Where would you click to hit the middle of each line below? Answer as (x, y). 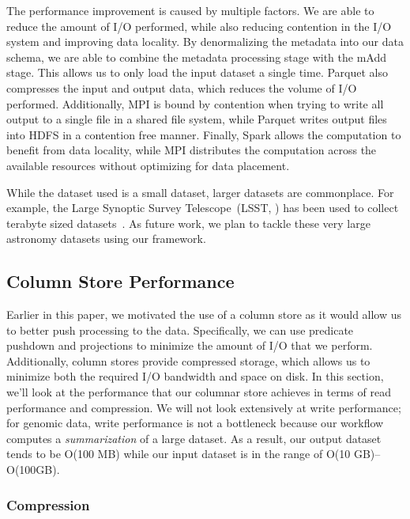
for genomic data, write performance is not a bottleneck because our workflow (195, 423)
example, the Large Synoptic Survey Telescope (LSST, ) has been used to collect (203, 208)
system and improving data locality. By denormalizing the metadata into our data (205, 42)
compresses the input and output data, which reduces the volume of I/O (182, 87)
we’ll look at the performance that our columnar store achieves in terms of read (199, 392)
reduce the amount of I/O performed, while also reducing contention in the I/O (199, 26)
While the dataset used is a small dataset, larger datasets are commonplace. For (200, 192)
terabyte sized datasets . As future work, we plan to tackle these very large (188, 223)
